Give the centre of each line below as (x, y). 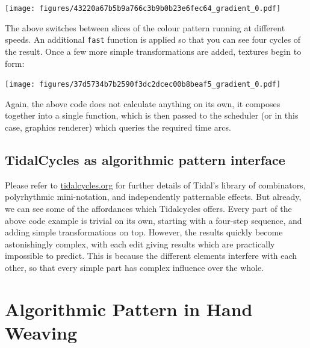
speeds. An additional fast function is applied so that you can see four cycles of (153, 39)
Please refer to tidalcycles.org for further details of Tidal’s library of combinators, (155, 185)
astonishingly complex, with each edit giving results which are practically (140, 244)
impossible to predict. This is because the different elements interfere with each (151, 256)
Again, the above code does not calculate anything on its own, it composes (143, 103)
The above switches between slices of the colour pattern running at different (145, 27)
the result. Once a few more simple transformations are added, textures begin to (153, 51)
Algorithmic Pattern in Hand (129, 309)
